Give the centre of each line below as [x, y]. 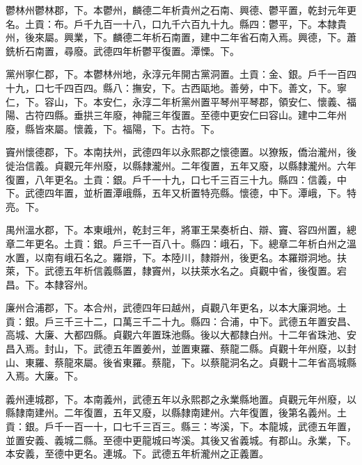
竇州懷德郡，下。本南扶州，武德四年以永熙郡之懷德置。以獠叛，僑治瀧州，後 [181, 152]
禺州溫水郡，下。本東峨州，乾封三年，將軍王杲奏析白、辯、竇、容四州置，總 [181, 230]
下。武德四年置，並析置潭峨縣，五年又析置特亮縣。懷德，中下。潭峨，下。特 [181, 193]
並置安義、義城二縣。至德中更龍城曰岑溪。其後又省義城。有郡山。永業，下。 [181, 440]
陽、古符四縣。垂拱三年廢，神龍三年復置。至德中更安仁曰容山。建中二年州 [176, 115]
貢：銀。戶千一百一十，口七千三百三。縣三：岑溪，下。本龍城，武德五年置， [181, 426]
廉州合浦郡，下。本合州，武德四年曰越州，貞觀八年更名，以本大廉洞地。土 [176, 308]
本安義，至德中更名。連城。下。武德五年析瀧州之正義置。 [137, 454]
